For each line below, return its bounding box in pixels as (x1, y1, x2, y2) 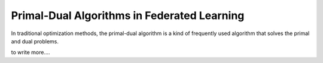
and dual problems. (11, 37, 59, 45)
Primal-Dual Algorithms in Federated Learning (11, 9, 245, 22)
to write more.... (11, 49, 50, 56)
